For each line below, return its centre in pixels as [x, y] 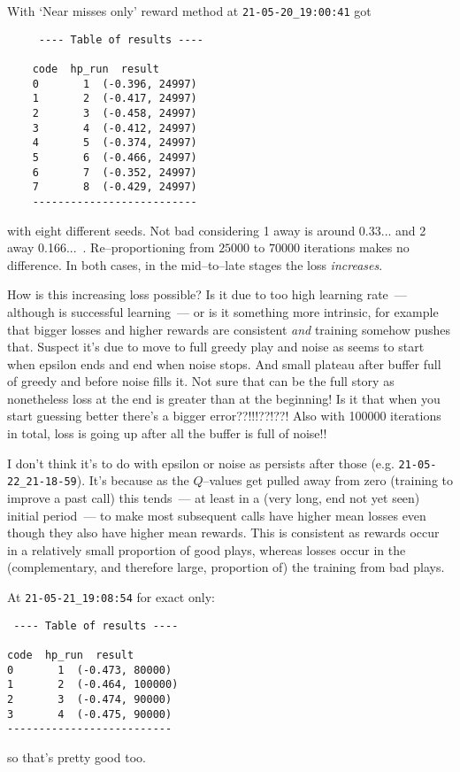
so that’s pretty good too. [77, 757]
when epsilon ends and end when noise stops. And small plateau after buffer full [224, 363]
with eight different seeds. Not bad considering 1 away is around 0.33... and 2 [217, 230]
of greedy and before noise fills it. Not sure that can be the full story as [201, 381]
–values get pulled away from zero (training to [328, 480]
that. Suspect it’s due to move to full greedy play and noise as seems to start [216, 347]
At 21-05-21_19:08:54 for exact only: [111, 596]
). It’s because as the [133, 480]
